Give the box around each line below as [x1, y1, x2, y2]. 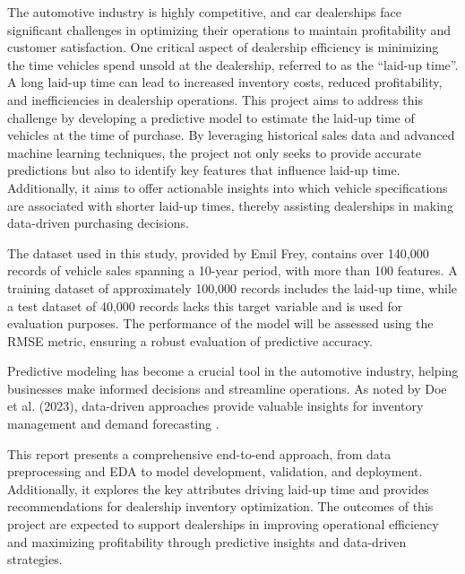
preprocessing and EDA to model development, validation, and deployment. [7, 462, 423, 481]
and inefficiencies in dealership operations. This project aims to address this [7, 90, 423, 109]
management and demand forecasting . [7, 414, 220, 433]
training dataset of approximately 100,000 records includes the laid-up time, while [7, 278, 458, 297]
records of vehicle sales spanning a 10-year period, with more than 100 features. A [7, 261, 458, 280]
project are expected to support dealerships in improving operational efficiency [7, 515, 439, 534]
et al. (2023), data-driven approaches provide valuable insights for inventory [7, 396, 424, 415]
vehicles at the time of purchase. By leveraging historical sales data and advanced [7, 126, 455, 144]
